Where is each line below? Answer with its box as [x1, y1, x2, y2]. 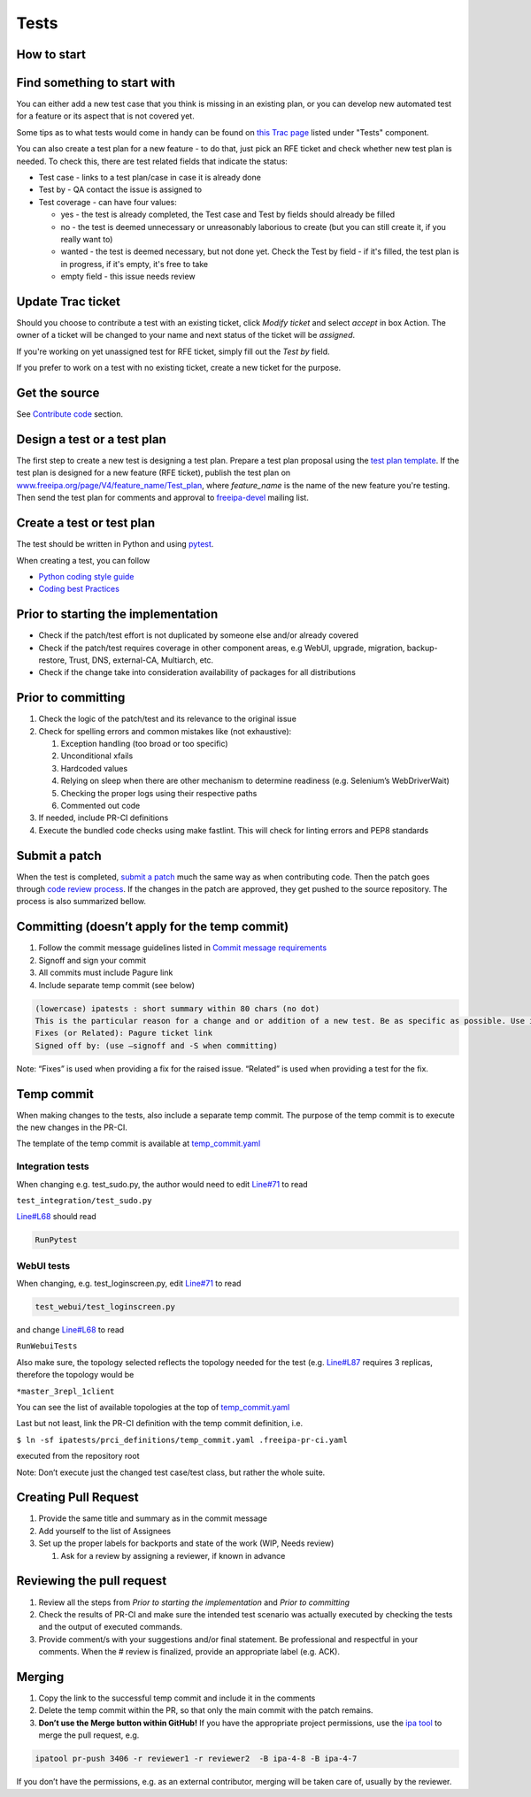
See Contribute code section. [16, 409, 124, 419]
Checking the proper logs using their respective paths [60, 787, 258, 798]
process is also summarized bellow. [16, 896, 146, 907]
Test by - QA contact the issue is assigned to [38, 184, 203, 195]
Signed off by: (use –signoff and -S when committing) [35, 1041, 278, 1050]
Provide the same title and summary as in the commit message [38, 1513, 268, 1524]
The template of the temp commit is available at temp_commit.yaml [16, 1138, 261, 1149]
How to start [16, 47, 86, 62]
